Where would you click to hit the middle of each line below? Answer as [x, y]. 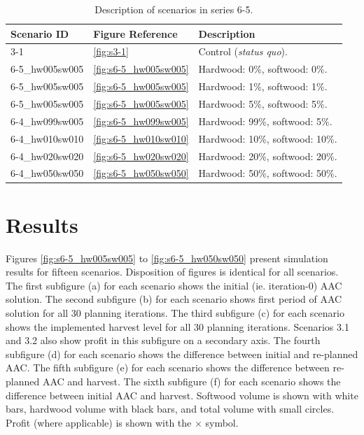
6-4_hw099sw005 [47, 121]
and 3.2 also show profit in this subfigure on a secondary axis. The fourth [163, 340]
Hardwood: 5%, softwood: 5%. [263, 103]
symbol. [222, 422]
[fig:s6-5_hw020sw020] [141, 156]
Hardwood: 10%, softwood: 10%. [268, 138]
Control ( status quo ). [243, 51]
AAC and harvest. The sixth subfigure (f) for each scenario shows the [191, 381]
